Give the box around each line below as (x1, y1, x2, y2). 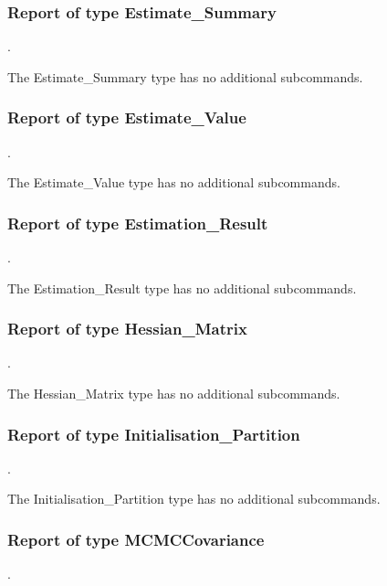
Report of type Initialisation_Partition (7, 422, 300, 445)
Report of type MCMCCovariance (7, 527, 265, 550)
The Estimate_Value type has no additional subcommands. (7, 173, 340, 192)
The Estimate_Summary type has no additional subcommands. (7, 67, 363, 86)
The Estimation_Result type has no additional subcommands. (7, 278, 357, 297)
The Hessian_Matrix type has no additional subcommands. (7, 384, 340, 403)
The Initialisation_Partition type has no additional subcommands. (7, 489, 381, 508)
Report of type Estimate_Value (7, 106, 246, 129)
